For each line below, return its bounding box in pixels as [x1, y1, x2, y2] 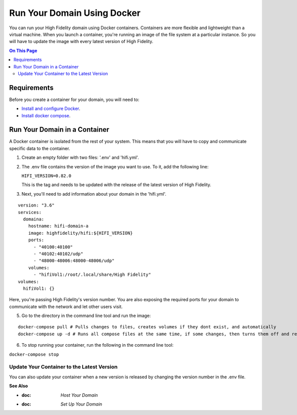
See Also [9, 383, 28, 389]
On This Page [9, 48, 38, 53]
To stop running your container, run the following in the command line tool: [21, 342, 174, 348]
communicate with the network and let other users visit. [9, 304, 123, 310]
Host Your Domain [60, 392, 99, 398]
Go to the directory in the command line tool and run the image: [21, 312, 151, 319]
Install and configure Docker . [21, 105, 80, 111]
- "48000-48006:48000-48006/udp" [33, 258, 115, 263]
